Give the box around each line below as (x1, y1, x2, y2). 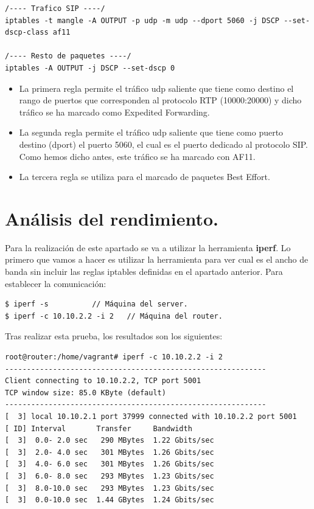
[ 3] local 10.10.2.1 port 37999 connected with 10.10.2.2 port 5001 (5, 412, 297, 421)
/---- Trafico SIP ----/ (5, 4, 105, 13)
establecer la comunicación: (5, 277, 106, 289)
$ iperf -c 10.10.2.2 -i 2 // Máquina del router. (5, 311, 223, 320)
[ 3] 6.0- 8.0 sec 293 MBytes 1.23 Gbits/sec (5, 471, 214, 480)
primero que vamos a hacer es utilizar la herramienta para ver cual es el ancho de (5, 253, 309, 266)
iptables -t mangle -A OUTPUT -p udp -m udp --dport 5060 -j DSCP (5, 16, 280, 25)
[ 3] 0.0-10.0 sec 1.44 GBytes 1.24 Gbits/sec (5, 496, 214, 505)
